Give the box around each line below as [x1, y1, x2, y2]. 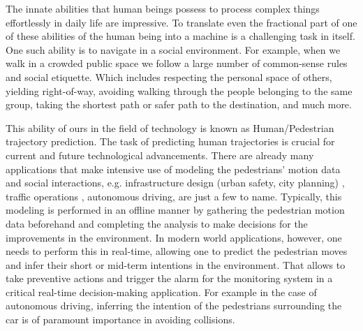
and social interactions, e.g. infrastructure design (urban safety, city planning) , [6, 175, 345, 190]
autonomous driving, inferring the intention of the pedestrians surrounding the [6, 298, 342, 313]
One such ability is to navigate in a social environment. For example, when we [6, 42, 341, 57]
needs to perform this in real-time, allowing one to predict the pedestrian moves [6, 244, 348, 258]
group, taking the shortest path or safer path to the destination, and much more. [6, 97, 352, 112]
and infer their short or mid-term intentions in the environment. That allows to [6, 257, 346, 272]
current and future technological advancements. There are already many [6, 147, 314, 162]
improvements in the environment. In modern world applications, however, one [6, 230, 342, 244]
